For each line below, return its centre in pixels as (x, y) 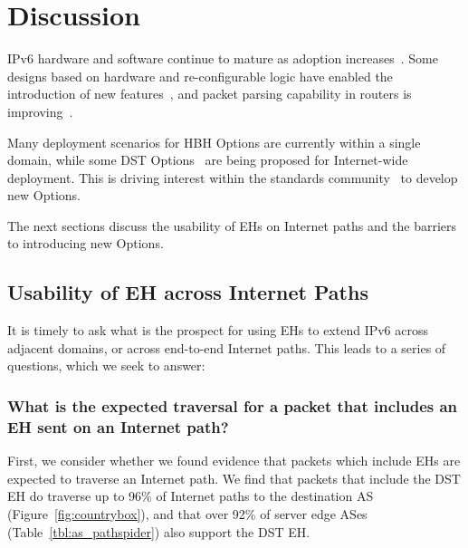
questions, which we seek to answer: (106, 365)
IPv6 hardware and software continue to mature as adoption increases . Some (223, 58)
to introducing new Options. (86, 243)
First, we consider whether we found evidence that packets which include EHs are (234, 461)
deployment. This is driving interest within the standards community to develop (233, 177)
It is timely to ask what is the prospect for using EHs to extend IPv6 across (218, 330)
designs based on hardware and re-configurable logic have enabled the (200, 76)
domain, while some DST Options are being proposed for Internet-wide (208, 160)
